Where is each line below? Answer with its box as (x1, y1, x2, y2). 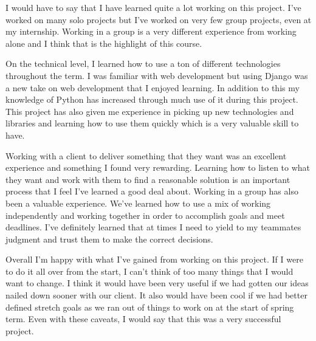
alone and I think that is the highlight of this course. (5, 36, 202, 49)
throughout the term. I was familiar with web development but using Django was (5, 69, 308, 81)
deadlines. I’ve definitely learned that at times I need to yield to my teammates (5, 221, 301, 233)
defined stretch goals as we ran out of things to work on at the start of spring (5, 300, 294, 313)
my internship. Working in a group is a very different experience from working (5, 25, 297, 38)
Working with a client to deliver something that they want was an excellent (5, 149, 287, 162)
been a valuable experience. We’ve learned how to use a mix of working (5, 196, 271, 209)
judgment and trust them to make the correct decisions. (5, 232, 213, 245)
